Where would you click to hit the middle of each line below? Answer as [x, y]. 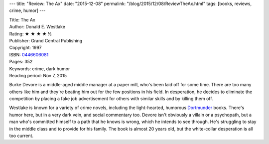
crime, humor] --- [27, 10]
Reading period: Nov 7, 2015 [38, 75]
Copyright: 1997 [25, 48]
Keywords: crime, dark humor [40, 69]
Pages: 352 [21, 62]
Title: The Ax [22, 19]
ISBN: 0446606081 [29, 54]
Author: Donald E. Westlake [37, 27]
